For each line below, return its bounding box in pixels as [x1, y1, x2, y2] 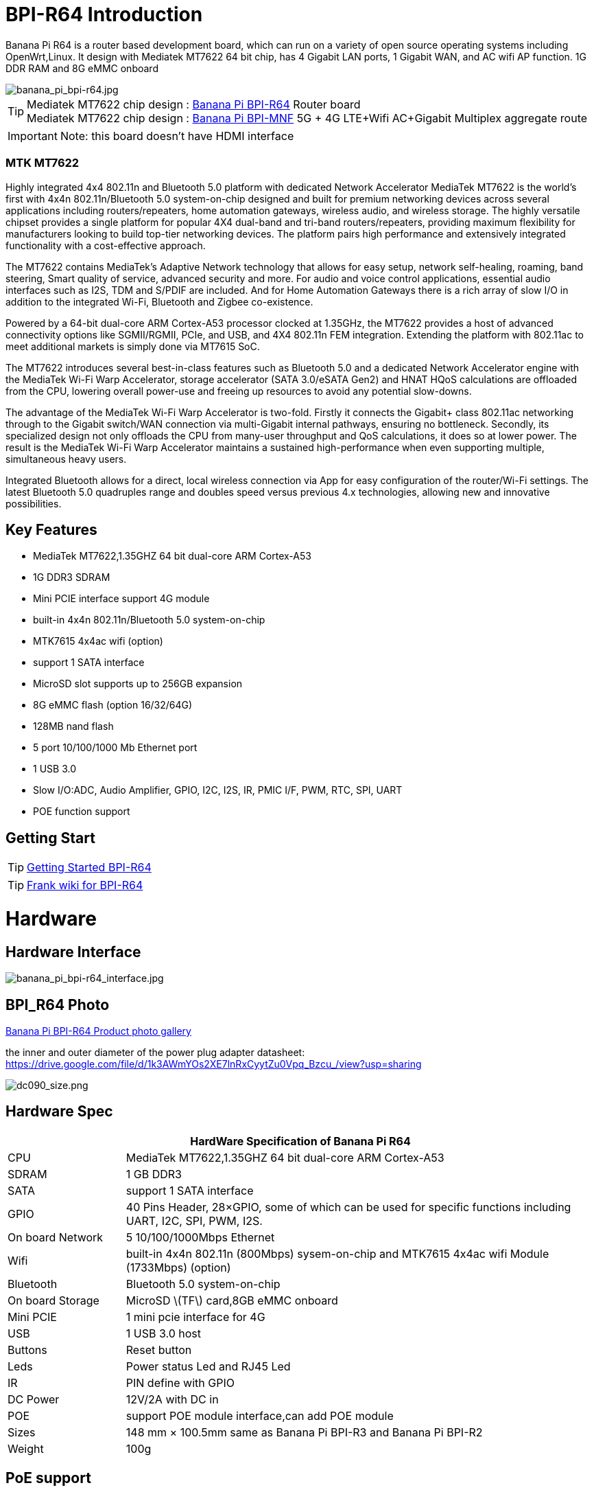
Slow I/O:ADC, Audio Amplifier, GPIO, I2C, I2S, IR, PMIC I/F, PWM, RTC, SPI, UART [33, 784, 403, 796]
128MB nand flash [33, 720, 114, 733]
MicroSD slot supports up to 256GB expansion [33, 678, 243, 690]
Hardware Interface [5, 943, 141, 961]
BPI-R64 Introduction [5, 3, 203, 26]
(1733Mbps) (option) [126, 1260, 231, 1274]
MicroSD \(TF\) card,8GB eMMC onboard [126, 1293, 338, 1307]
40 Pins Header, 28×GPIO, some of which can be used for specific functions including [126, 1200, 571, 1214]
